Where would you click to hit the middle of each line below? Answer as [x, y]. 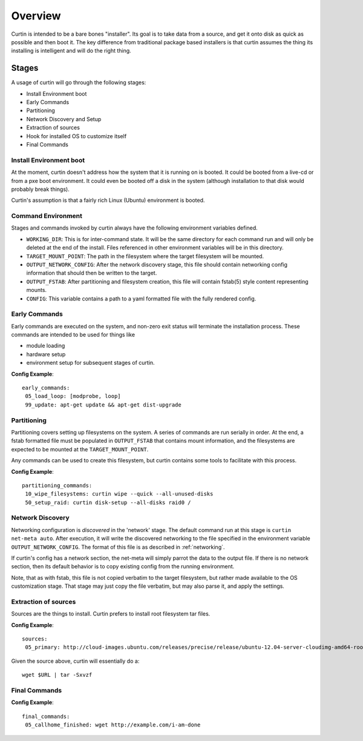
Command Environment [47, 216]
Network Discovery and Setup [64, 119]
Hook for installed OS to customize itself [77, 136]
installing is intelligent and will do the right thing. [71, 51]
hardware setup [46, 354]
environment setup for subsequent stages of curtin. [90, 363]
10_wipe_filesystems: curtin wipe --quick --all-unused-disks [119, 494]
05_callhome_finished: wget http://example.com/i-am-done [113, 725]
